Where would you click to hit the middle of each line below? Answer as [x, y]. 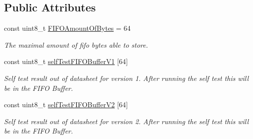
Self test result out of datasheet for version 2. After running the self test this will [126, 121]
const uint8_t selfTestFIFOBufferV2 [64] [66, 104]
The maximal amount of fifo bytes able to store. [76, 44]
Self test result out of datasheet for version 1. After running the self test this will [126, 78]
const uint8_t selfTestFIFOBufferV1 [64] [66, 61]
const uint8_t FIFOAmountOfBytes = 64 [67, 28]
